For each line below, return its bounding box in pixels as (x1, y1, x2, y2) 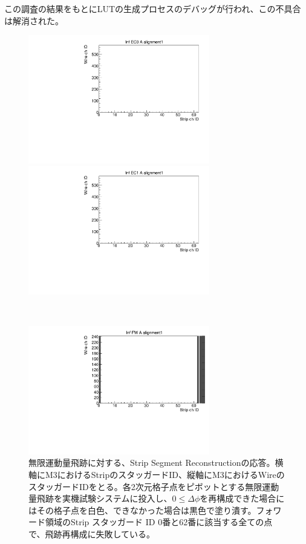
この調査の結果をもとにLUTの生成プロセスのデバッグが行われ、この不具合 (4, 2, 301, 15)
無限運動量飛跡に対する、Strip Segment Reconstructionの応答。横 (28, 456, 284, 469)
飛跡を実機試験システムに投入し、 (36, 492, 172, 505)
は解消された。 (4, 14, 63, 27)
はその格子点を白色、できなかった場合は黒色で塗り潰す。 (28, 503, 256, 516)
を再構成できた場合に (200, 492, 285, 505)
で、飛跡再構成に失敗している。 (28, 528, 155, 540)
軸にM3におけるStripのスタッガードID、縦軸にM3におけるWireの (28, 468, 285, 481)
